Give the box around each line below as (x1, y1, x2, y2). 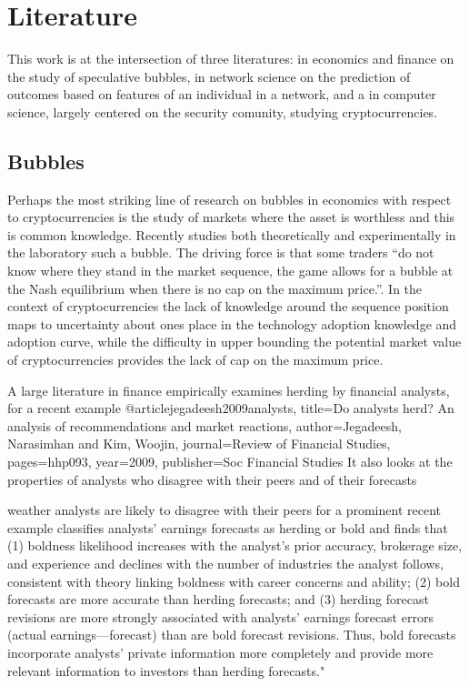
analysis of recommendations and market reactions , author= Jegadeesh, (7, 416, 402, 435)
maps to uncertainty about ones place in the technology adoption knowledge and (7, 314, 457, 333)
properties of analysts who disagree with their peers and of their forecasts (7, 469, 417, 489)
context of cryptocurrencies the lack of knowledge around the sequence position (7, 297, 449, 316)
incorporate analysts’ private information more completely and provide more (7, 642, 434, 661)
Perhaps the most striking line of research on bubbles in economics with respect (7, 189, 452, 208)
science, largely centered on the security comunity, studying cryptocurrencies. (7, 102, 438, 121)
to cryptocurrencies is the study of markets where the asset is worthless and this (7, 207, 455, 227)
